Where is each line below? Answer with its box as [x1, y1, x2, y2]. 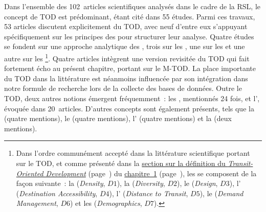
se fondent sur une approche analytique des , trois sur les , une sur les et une [4, 41, 245, 52]
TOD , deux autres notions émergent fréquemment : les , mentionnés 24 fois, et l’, [4, 93, 260, 103]
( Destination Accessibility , [16, 187, 98, 198]
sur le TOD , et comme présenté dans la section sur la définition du [16, 157, 226, 168]
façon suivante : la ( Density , [16, 178, 105, 189]
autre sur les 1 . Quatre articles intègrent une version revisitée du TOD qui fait [4, 51, 250, 63]
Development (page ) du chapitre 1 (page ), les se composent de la [46, 168, 257, 178]
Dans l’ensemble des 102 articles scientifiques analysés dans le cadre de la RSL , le [4, 1, 261, 11]
